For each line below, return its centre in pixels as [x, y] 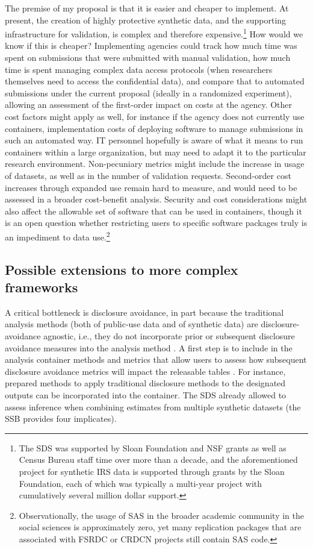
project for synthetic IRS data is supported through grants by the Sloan [152, 471]
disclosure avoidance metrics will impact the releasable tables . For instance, [145, 371]
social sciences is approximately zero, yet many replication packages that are [160, 527]
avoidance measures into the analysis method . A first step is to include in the [149, 347]
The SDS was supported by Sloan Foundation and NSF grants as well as [153, 447]
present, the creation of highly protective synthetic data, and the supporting [146, 20]
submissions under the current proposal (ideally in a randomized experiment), [148, 93]
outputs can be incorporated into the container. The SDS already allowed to [146, 394]
